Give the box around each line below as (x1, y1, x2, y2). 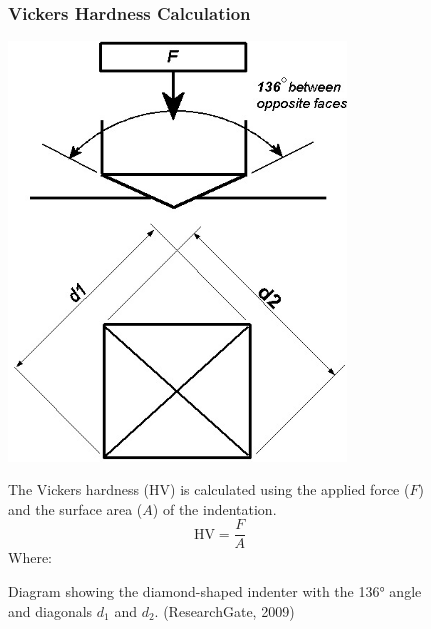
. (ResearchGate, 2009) (154, 600, 295, 621)
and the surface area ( (8, 498, 143, 519)
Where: (8, 547, 52, 568)
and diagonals (8, 600, 93, 621)
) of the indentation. (152, 498, 277, 519)
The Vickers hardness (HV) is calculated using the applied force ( (8, 479, 410, 500)
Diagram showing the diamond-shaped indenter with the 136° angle (8, 581, 422, 602)
